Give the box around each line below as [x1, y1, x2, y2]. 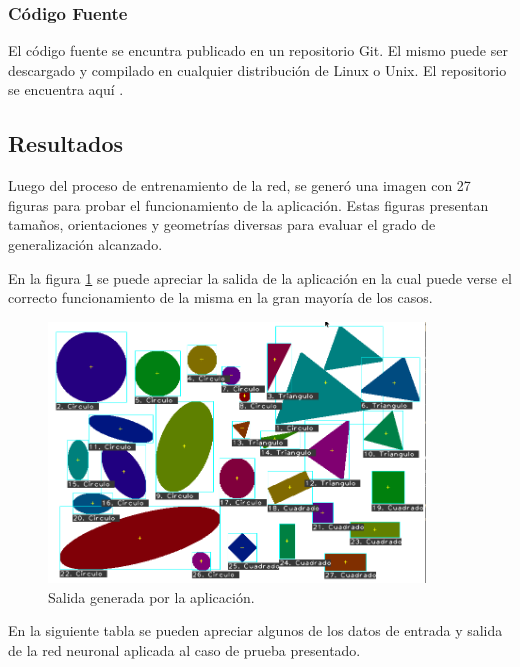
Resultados [8, 128, 123, 159]
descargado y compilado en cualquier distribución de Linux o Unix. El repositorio [8, 59, 507, 80]
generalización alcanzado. [8, 233, 163, 254]
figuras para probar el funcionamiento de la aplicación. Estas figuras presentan [8, 194, 489, 215]
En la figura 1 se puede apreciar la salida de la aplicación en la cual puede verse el [8, 267, 512, 288]
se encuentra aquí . [8, 79, 124, 100]
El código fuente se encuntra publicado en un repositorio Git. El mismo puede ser [8, 40, 508, 61]
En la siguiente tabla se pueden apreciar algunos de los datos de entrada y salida [8, 620, 503, 641]
